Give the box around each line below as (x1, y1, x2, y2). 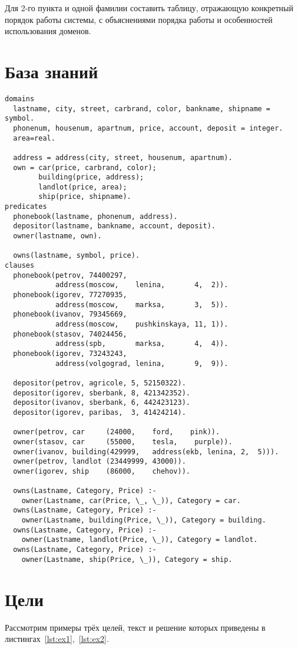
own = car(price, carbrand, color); (13, 163, 157, 172)
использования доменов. (5, 25, 91, 37)
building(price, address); (38, 173, 144, 182)
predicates (5, 202, 47, 211)
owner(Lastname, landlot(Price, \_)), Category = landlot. (21, 535, 258, 544)
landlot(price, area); (38, 182, 127, 191)
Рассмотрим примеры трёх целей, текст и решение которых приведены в (5, 621, 266, 633)
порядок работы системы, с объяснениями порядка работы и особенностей (5, 13, 273, 25)
